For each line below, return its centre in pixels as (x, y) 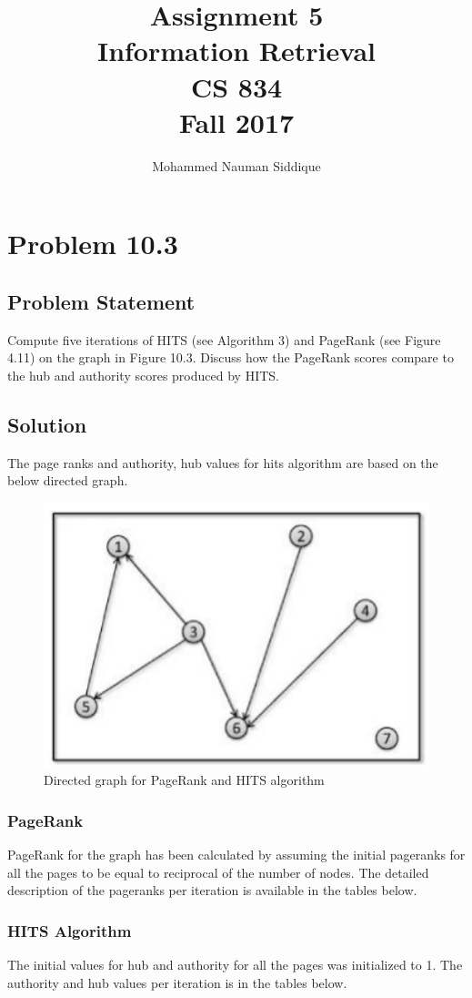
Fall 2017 (236, 122)
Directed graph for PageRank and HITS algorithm (184, 780)
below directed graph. (68, 480)
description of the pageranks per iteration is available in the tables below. (212, 890)
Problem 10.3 (93, 244)
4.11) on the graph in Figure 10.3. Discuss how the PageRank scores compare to (231, 357)
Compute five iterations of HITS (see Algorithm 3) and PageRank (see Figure (224, 339)
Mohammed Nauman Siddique (236, 165)
